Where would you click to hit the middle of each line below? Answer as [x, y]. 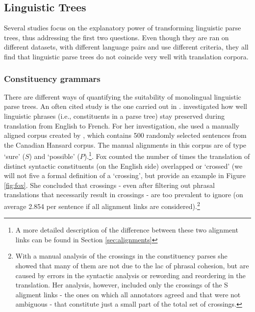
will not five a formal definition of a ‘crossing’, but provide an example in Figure [125, 175]
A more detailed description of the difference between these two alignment [127, 230]
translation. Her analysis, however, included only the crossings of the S [122, 285]
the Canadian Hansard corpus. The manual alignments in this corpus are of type [125, 144]
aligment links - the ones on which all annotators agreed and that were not [128, 294]
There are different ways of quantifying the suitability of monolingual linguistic [123, 96]
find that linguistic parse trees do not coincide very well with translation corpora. [126, 56]
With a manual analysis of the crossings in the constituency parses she [121, 256]
